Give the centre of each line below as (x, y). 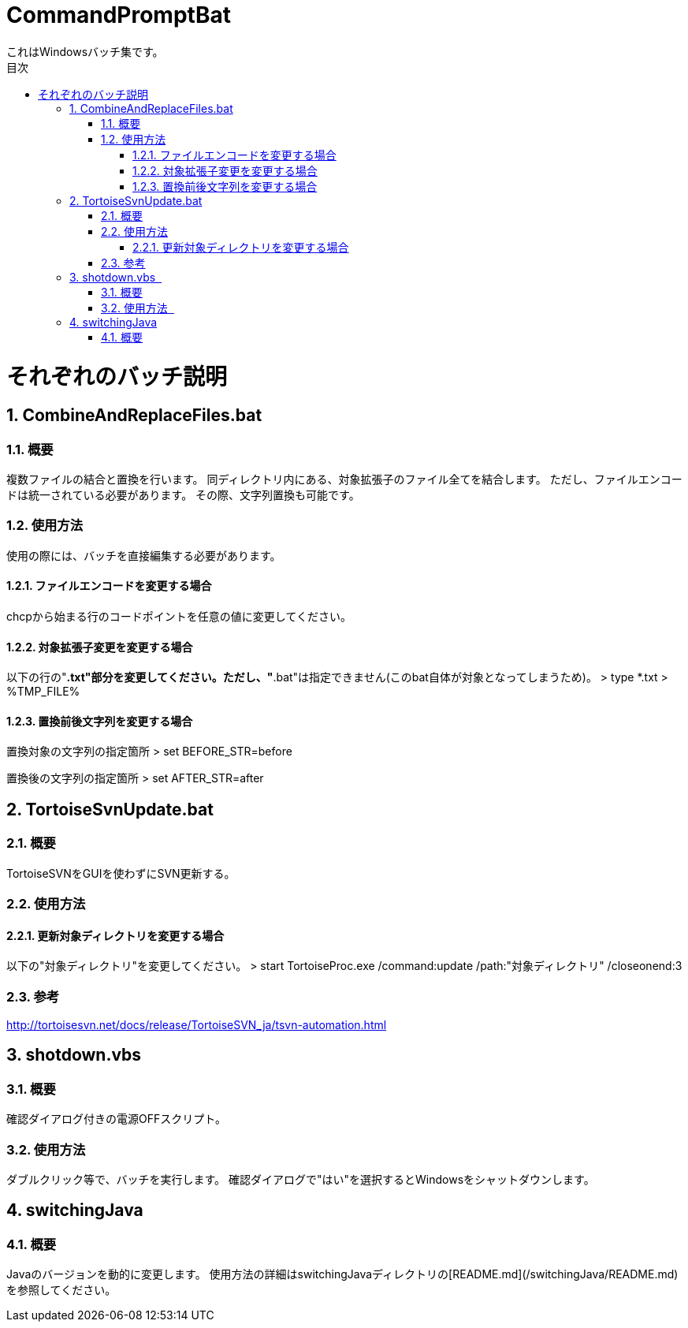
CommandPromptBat (119, 15)
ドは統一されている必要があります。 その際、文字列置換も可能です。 (183, 495)
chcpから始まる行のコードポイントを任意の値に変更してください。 (179, 617)
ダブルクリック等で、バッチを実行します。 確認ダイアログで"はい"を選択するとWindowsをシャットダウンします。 (301, 1179)
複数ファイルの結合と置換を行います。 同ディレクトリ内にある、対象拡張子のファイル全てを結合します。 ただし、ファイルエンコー (344, 479)
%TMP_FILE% (43, 692)
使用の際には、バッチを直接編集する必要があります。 (144, 555)
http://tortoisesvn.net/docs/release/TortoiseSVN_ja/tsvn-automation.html (197, 1025)
